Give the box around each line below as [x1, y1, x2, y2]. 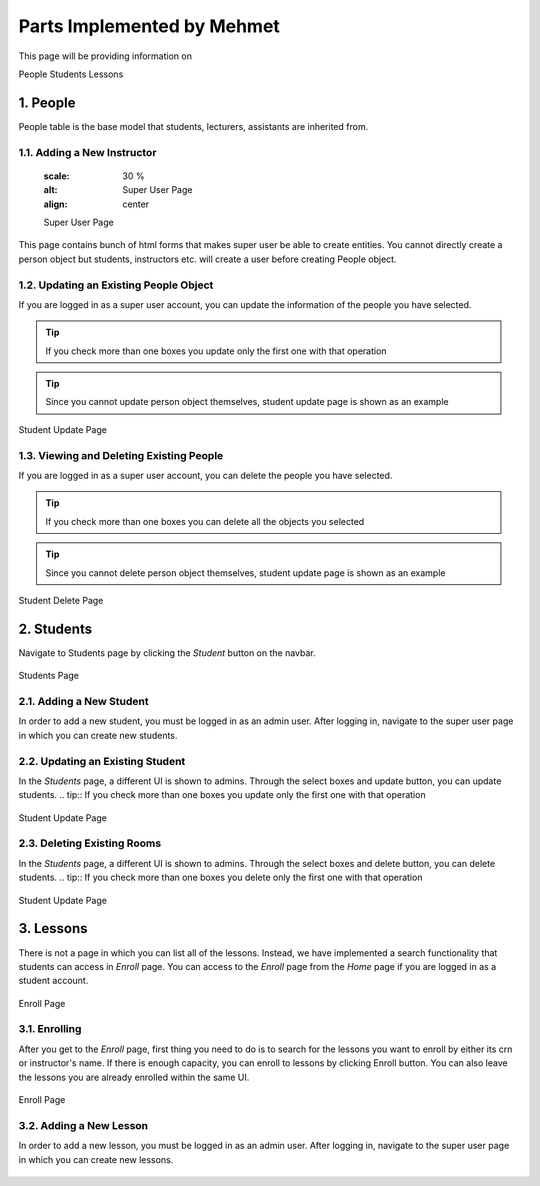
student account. [18, 975, 89, 987]
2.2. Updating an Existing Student [18, 754, 186, 768]
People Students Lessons [18, 68, 124, 80]
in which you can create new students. [18, 729, 178, 741]
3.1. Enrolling [18, 1022, 82, 1036]
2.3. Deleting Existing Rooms [18, 836, 162, 850]
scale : [43, 170, 70, 182]
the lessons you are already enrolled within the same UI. [18, 1071, 250, 1083]
